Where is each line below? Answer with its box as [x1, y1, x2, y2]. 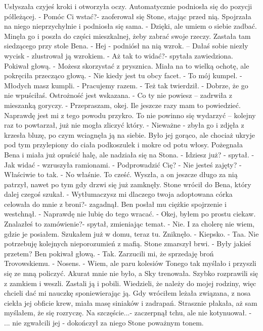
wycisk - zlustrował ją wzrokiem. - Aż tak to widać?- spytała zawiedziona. [4, 50, 233, 61]
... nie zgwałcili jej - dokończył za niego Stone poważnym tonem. [4, 317, 204, 327]
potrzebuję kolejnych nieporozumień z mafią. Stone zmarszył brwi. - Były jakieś [4, 238, 251, 249]
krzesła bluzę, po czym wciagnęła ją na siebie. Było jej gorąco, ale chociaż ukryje [4, 129, 255, 140]
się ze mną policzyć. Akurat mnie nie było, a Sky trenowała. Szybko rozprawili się [4, 268, 258, 279]
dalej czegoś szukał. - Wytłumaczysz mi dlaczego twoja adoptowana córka [4, 189, 233, 199]
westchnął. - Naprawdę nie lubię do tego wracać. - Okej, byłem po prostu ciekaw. [4, 208, 256, 219]
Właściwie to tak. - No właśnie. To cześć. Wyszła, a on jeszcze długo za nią [4, 169, 238, 180]
